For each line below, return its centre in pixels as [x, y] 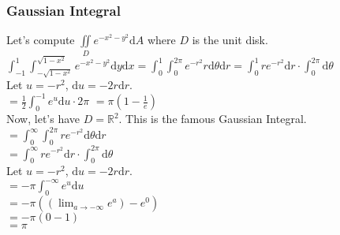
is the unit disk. [230, 40]
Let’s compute [41, 40]
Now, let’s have [43, 119]
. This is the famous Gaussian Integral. [213, 119]
